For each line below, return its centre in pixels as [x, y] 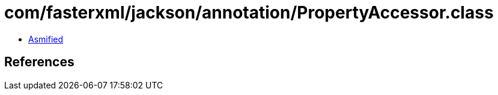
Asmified [46, 39]
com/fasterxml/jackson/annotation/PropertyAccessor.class [249, 13]
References [39, 62]
